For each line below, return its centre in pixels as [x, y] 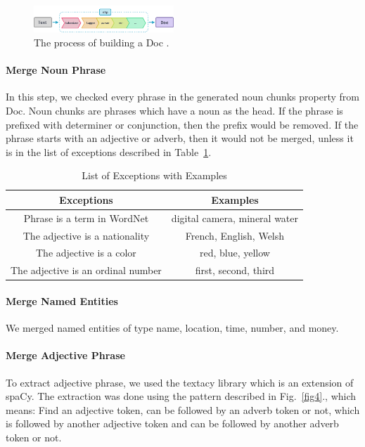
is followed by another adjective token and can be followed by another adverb [172, 423]
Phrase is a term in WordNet [86, 218]
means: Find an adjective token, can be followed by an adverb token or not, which [183, 409]
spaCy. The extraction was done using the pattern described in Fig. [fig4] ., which [181, 396]
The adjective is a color [86, 253]
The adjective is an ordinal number [86, 270]
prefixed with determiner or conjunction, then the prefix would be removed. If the [182, 124]
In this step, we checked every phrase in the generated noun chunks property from [182, 97]
